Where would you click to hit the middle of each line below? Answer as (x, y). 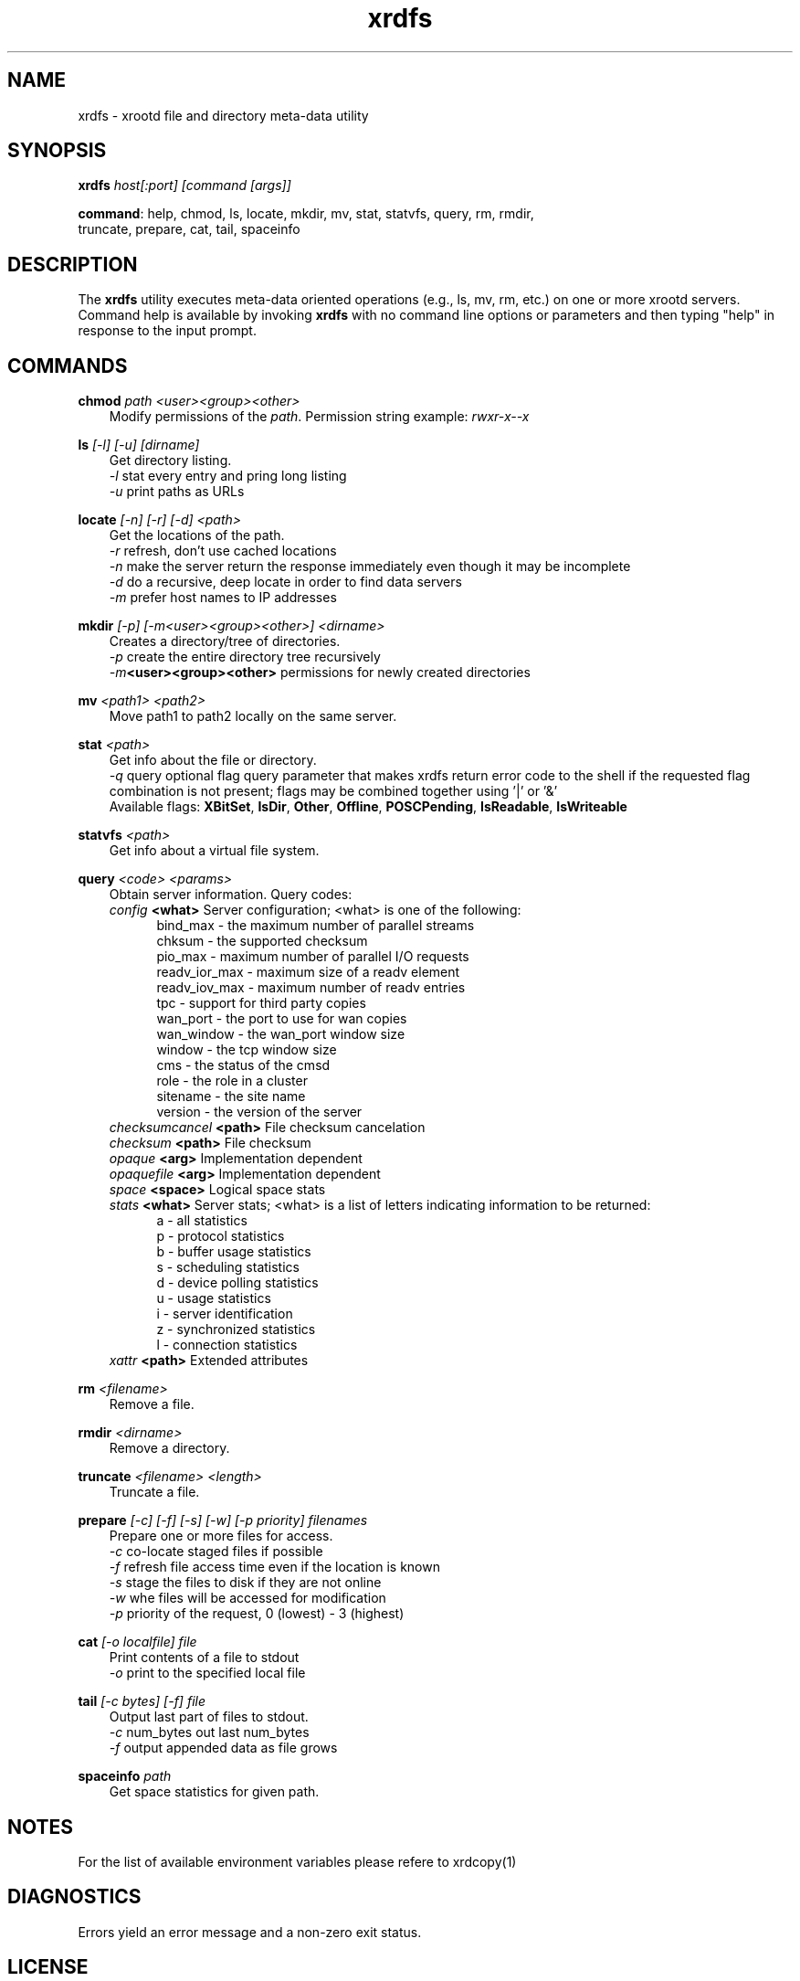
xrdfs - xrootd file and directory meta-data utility (223, 115)
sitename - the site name (231, 1096)
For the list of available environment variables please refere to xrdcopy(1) (297, 1861)
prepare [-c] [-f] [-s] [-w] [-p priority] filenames (223, 1520)
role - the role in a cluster (232, 1081)
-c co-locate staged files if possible (216, 1552)
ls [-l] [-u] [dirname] (139, 445)
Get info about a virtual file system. (214, 851)
